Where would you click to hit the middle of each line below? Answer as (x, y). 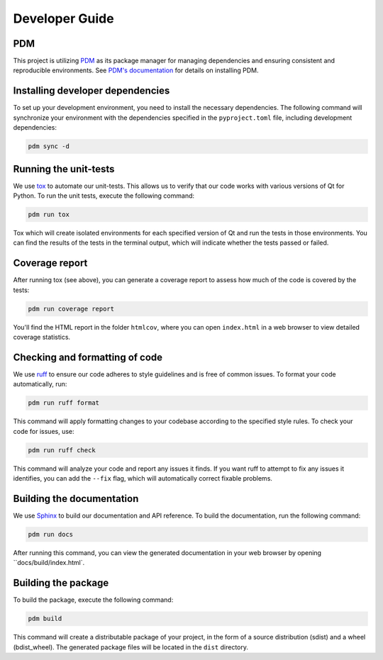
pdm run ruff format (63, 403)
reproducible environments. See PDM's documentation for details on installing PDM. (136, 70)
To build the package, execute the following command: (93, 600)
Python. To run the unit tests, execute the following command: (104, 196)
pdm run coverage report (71, 309)
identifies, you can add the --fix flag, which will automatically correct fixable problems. (143, 479)
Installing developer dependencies (91, 91)
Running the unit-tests (64, 169)
